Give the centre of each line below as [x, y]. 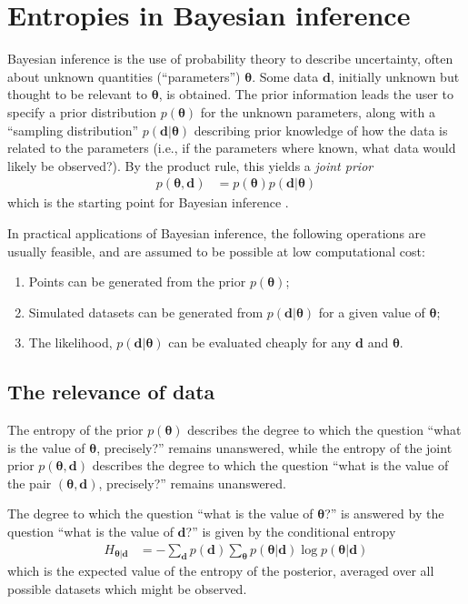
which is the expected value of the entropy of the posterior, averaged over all [221, 571]
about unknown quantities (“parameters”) [124, 76]
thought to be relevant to [78, 94]
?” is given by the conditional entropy [291, 532]
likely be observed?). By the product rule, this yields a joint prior [190, 165]
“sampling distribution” [73, 130]
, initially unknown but [395, 76]
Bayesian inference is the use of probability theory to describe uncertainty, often [230, 59]
